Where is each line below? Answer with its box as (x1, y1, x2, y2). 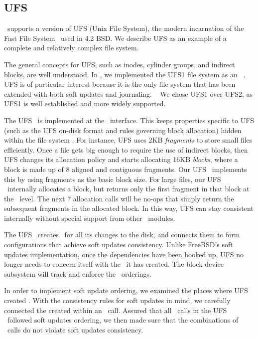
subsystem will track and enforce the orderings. (4, 268, 152, 279)
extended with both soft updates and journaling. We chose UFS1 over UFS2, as (4, 88, 253, 99)
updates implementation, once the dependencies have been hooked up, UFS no (4, 249, 244, 259)
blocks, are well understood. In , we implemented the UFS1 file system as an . (4, 69, 246, 79)
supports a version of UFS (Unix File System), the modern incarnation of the (7, 23, 244, 33)
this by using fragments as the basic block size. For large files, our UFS (4, 173, 221, 184)
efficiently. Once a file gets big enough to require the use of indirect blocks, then (4, 144, 248, 155)
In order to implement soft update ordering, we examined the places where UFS (4, 285, 248, 296)
